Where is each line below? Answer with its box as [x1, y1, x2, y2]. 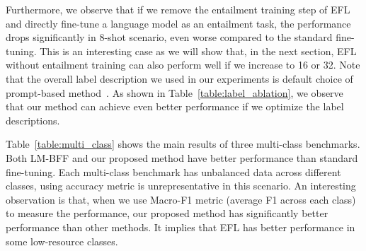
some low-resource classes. [6, 233, 118, 248]
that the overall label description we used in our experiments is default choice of [6, 71, 353, 86]
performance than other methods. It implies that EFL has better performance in [6, 219, 355, 234]
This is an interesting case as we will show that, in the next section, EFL [40, 43, 357, 58]
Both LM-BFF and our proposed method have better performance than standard [6, 150, 358, 165]
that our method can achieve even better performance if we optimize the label [6, 99, 344, 114]
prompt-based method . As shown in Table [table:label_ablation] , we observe [6, 85, 343, 100]
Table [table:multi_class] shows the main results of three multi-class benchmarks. [6, 136, 360, 151]
